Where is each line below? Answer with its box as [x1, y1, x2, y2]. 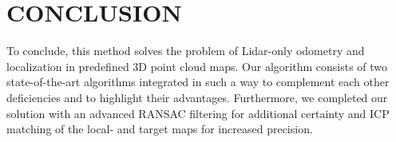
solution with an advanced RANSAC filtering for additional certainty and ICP [6, 105, 390, 121]
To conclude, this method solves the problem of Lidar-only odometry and [6, 42, 365, 59]
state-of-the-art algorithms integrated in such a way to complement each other [6, 73, 390, 90]
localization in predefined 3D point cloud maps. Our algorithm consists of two [6, 57, 388, 74]
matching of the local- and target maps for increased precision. [6, 120, 313, 137]
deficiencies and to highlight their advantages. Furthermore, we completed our [6, 89, 388, 105]
